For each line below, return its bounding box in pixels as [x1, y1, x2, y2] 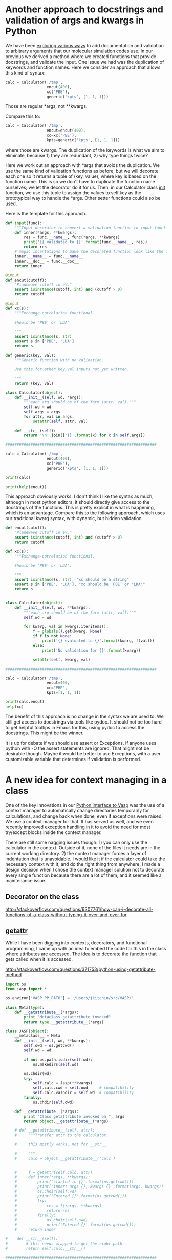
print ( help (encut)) [5, 484, 47, 489]
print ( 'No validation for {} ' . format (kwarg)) [41, 647, 141, 653]
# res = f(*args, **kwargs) [14, 1203, 102, 1208]
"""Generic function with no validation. [14, 357, 104, 363]
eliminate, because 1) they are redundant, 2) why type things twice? [5, 152, 148, 158]
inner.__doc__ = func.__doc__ [14, 258, 79, 264]
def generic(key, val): [5, 353, 56, 358]
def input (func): [5, 220, 42, 226]
